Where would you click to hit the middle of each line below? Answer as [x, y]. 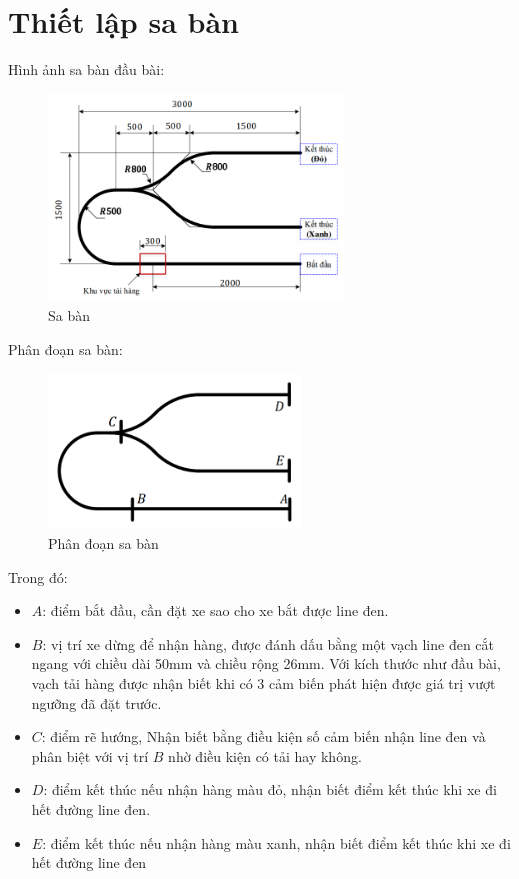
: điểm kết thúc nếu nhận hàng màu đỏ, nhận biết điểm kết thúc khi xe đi [270, 789]
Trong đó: [38, 576]
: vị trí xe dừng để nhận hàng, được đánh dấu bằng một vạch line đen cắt [268, 643]
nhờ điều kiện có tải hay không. [265, 755]
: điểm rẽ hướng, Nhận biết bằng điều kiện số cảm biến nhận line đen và [263, 736]
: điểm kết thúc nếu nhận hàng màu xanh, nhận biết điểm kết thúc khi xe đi [276, 842]
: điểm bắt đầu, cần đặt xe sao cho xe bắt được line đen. [215, 610]
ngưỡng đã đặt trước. [96, 702]
